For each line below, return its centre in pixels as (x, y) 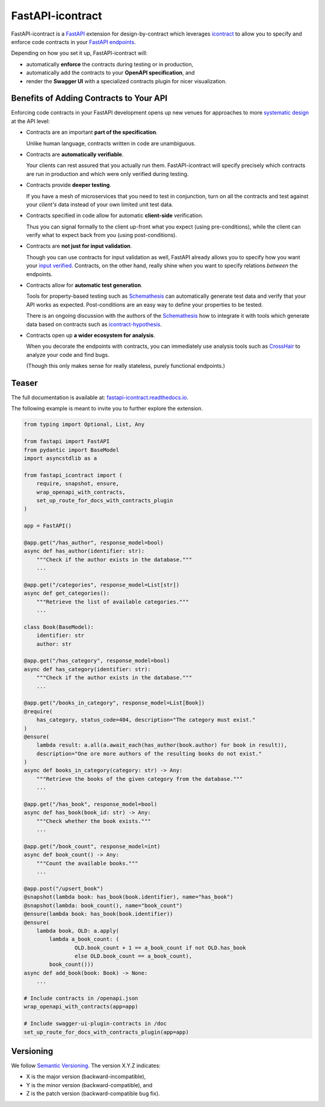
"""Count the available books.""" (87, 863)
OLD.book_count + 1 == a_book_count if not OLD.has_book (160, 948)
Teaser (25, 383)
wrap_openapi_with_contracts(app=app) (81, 1007)
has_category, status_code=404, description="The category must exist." (146, 720)
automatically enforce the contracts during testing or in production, (110, 64)
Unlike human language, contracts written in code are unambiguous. (111, 143)
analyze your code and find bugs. (68, 355)
